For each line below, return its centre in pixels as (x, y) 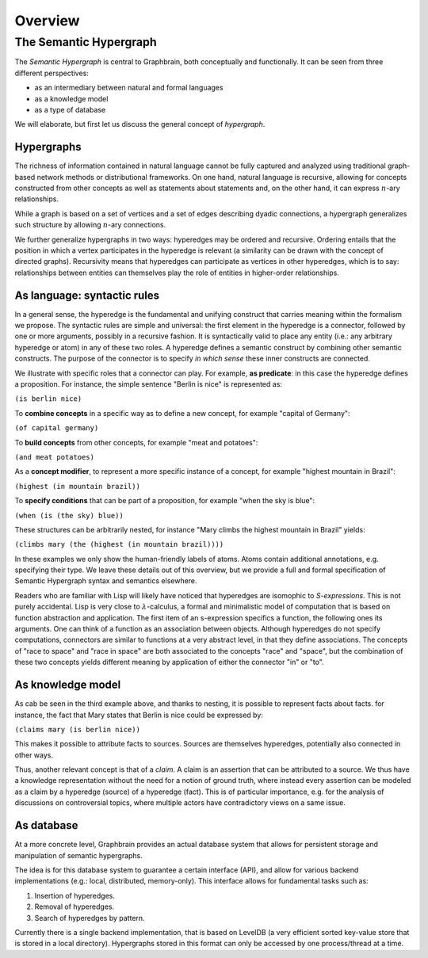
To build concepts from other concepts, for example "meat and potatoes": (136, 442)
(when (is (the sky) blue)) (69, 515)
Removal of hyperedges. (75, 906)
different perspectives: (52, 73)
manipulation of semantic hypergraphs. (78, 855)
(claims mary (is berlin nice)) (77, 729)
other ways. (34, 755)
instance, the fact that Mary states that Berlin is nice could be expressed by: (139, 715)
